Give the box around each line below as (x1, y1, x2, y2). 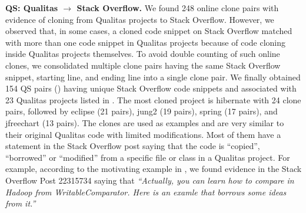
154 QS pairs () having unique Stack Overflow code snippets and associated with (5, 82, 297, 94)
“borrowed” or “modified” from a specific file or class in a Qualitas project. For (5, 151, 290, 163)
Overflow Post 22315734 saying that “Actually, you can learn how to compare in (5, 174, 294, 186)
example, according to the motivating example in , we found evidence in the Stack (5, 163, 302, 175)
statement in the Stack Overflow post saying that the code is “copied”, (5, 140, 260, 152)
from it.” (5, 197, 36, 209)
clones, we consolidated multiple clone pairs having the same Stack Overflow (5, 59, 281, 71)
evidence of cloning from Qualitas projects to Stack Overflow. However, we (5, 13, 274, 25)
